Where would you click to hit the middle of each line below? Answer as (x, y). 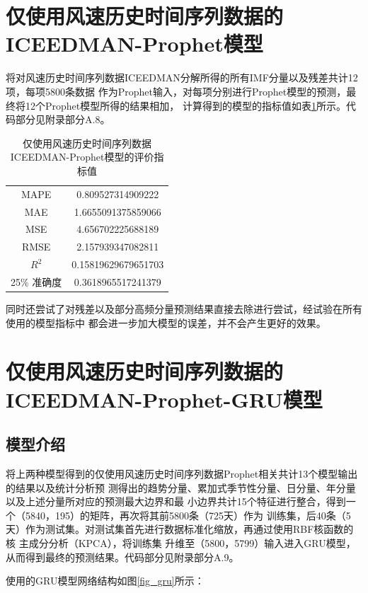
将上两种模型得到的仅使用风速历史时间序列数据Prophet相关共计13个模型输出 (182, 473)
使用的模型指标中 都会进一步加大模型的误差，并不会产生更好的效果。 (166, 322)
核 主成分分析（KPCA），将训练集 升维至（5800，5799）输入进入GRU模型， (181, 542)
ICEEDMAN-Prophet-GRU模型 (164, 399)
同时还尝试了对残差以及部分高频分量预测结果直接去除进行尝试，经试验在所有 (184, 309)
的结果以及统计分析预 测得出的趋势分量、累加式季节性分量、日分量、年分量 (181, 487)
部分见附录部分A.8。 (63, 119)
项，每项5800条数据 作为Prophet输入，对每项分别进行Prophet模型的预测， (176, 91)
